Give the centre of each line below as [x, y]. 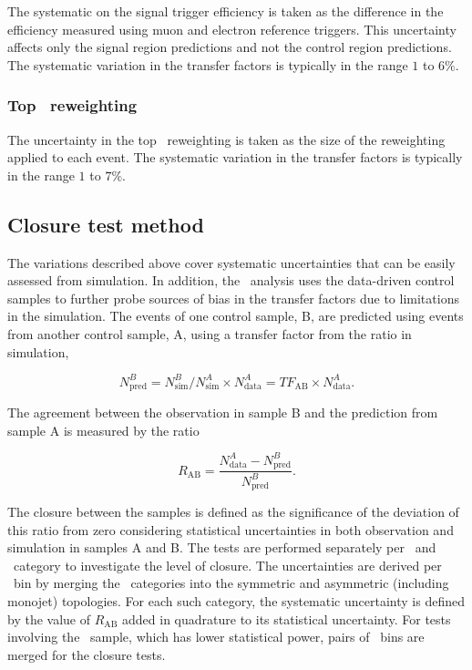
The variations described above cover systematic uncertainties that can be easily [231, 262]
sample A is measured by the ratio [103, 430]
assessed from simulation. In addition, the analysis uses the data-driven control [231, 280]
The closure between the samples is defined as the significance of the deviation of [233, 512]
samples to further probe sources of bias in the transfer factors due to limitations [233, 298]
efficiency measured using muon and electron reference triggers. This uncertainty [232, 29]
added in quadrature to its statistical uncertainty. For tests [287, 618]
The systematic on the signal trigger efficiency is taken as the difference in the [226, 11]
